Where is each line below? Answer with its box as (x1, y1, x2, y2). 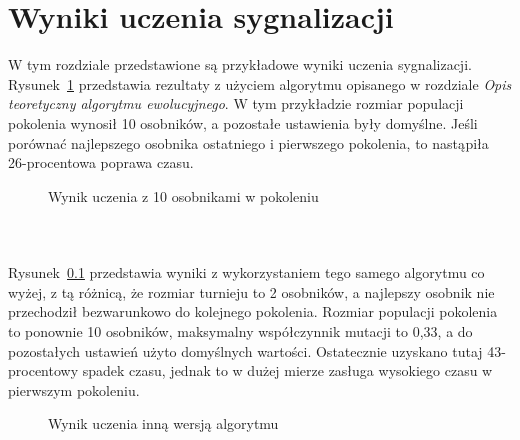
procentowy (8, 360, 79, 381)
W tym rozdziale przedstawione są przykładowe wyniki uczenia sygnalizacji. (8, 54, 472, 75)
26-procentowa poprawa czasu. (8, 152, 194, 173)
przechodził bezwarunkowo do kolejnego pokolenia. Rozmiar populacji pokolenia (8, 301, 498, 322)
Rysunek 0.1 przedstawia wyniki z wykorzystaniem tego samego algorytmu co (8, 262, 485, 283)
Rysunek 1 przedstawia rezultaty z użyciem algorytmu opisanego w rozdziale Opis (8, 73, 512, 94)
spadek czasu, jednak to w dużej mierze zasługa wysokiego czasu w (82, 360, 493, 381)
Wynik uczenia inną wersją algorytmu (48, 413, 279, 434)
